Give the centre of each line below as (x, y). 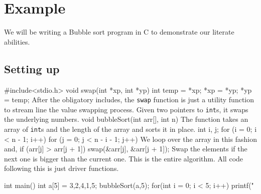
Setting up (32, 68)
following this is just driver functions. (61, 168)
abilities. (17, 41)
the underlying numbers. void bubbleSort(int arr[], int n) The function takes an (126, 119)
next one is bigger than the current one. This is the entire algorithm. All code (124, 158)
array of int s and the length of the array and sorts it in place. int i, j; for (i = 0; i (130, 129)
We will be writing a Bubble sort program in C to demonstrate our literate (119, 32)
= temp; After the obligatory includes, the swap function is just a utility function (129, 100)
